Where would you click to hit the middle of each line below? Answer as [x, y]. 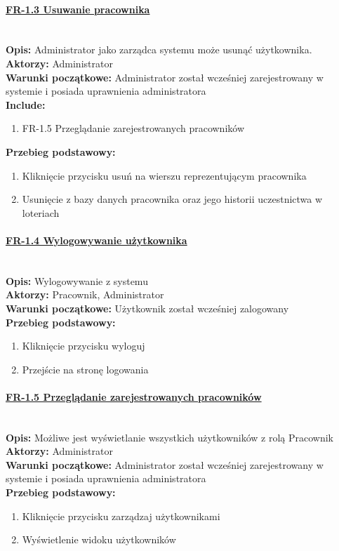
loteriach [41, 212]
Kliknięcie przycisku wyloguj [84, 346]
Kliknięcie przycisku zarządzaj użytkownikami [121, 516]
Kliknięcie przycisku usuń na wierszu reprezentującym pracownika [164, 175]
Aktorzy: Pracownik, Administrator [85, 294]
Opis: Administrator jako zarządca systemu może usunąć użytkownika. [159, 49]
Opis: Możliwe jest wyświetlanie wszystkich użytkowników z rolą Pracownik [169, 437]
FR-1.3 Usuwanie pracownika [78, 9]
